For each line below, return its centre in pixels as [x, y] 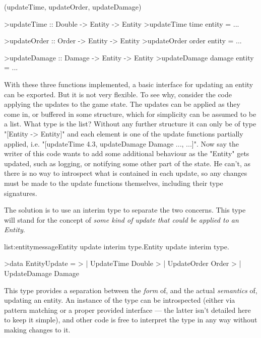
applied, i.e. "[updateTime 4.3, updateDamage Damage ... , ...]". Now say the [121, 143]
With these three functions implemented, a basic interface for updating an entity [129, 84]
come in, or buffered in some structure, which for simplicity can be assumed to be [130, 114]
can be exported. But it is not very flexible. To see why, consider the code [118, 94]
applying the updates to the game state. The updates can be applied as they [122, 104]
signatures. [21, 193]
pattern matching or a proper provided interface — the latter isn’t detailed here [127, 310]
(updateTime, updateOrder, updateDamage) [73, 7]
